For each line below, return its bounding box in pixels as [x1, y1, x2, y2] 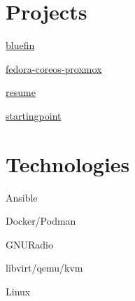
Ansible [6, 190, 38, 204]
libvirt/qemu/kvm [6, 260, 83, 275]
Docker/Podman [6, 213, 76, 228]
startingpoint [6, 108, 62, 122]
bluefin [6, 38, 35, 52]
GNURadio [6, 237, 53, 251]
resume [6, 85, 36, 99]
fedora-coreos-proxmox [6, 61, 102, 76]
